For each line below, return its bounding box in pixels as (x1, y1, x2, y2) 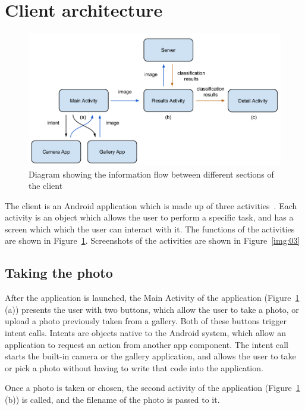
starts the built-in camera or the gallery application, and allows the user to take (5, 350, 296, 362)
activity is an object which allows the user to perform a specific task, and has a (5, 211, 294, 223)
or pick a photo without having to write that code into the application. (5, 361, 263, 374)
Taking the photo (5, 263, 113, 282)
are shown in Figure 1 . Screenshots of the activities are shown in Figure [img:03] (5, 234, 300, 247)
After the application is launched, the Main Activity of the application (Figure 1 (5, 291, 300, 304)
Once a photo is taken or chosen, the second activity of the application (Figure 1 (5, 381, 300, 394)
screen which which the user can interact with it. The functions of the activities (5, 222, 295, 235)
